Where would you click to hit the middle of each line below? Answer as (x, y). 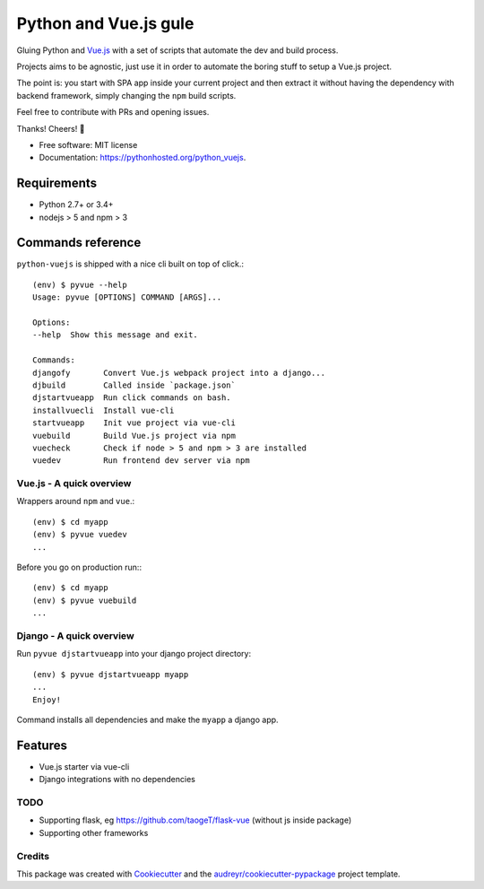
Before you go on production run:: (79, 567)
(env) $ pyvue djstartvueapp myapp (111, 674)
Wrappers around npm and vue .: (75, 501)
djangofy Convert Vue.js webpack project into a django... (179, 373)
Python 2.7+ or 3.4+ (76, 205)
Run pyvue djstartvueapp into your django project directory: (134, 654)
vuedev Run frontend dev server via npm (141, 461)
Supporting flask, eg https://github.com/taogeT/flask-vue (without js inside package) (195, 820)
